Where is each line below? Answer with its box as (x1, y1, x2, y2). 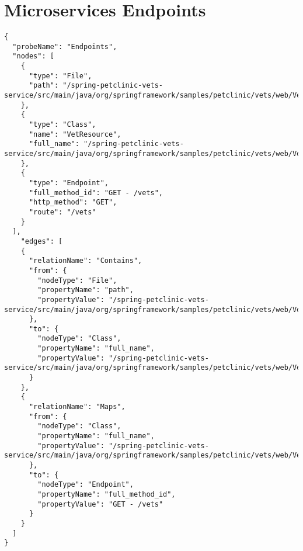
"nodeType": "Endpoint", (37, 480, 134, 489)
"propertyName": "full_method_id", (37, 490, 176, 498)
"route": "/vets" (29, 207, 96, 216)
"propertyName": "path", (37, 286, 134, 294)
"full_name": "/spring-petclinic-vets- (29, 140, 184, 148)
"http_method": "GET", (29, 198, 117, 207)
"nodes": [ (12, 52, 54, 61)
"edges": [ (20, 237, 63, 245)
